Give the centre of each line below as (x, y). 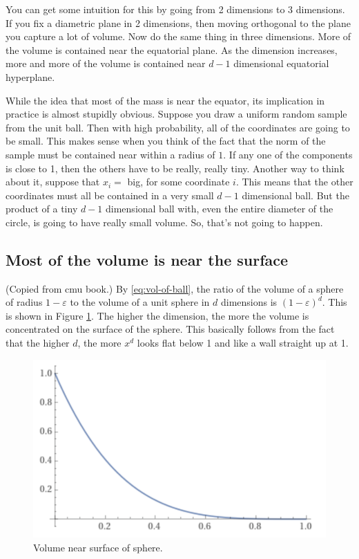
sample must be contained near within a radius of (110, 154)
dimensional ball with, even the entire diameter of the (220, 209)
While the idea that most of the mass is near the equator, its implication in (165, 100)
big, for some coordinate (178, 182)
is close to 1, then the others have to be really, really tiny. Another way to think (175, 168)
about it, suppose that (53, 182)
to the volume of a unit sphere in (140, 302)
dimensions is (249, 302)
